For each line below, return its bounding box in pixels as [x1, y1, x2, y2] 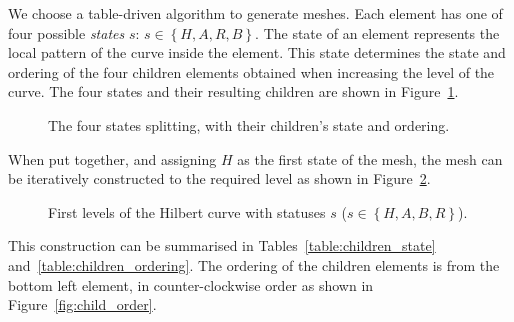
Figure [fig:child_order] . [8, 294, 157, 315]
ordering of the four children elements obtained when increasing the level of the [8, 61, 495, 82]
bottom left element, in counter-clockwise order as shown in [8, 274, 374, 295]
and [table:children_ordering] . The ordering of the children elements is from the [8, 254, 500, 275]
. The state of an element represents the [255, 22, 500, 43]
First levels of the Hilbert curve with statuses [48, 201, 326, 222]
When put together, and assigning [8, 148, 217, 169]
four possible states [8, 22, 125, 43]
